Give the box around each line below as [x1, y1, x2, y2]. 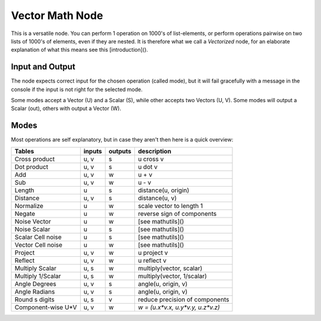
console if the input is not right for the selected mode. [11, 86, 143, 93]
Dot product [14, 162, 49, 171]
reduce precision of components [137, 295, 229, 303]
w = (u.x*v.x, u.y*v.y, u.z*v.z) [137, 303, 220, 311]
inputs [83, 147, 102, 155]
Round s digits [14, 295, 55, 303]
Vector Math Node [11, 9, 103, 22]
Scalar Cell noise [14, 232, 62, 241]
